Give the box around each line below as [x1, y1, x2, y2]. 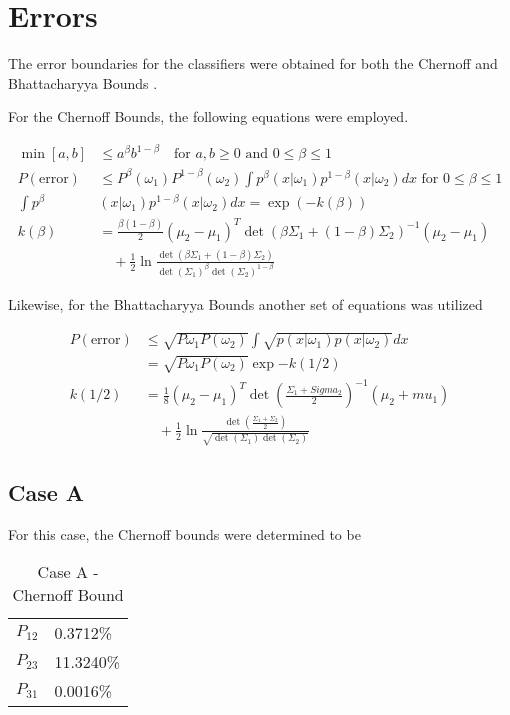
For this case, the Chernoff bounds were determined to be [8, 523, 361, 544]
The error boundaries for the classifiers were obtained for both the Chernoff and [8, 53, 498, 74]
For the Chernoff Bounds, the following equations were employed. [8, 106, 409, 127]
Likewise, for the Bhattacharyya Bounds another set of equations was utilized [8, 293, 483, 314]
